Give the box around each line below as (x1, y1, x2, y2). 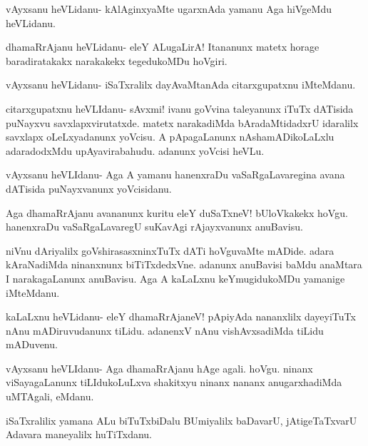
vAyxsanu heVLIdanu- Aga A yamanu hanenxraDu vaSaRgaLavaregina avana (6, 167, 345, 182)
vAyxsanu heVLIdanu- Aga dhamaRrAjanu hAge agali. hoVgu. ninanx (6, 360, 313, 375)
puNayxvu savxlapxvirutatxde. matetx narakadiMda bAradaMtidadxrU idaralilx (6, 115, 359, 130)
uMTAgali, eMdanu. (6, 389, 94, 404)
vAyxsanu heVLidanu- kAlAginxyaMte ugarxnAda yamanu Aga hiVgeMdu (6, 1, 332, 16)
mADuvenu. (6, 337, 58, 352)
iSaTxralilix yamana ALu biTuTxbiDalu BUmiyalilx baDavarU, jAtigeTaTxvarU (6, 412, 357, 427)
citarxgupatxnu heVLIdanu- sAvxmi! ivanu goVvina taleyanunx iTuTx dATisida (6, 101, 354, 116)
